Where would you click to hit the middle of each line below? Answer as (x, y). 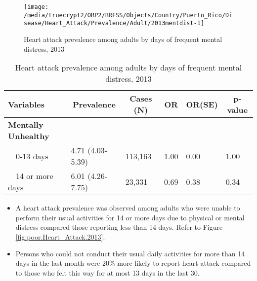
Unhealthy (29, 136)
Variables (26, 104)
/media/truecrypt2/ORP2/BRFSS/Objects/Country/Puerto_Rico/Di (128, 15)
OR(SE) (202, 104)
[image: (36, 7)
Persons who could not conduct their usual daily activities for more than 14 (130, 253)
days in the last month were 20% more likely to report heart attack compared (133, 263)
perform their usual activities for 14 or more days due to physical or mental (130, 217)
